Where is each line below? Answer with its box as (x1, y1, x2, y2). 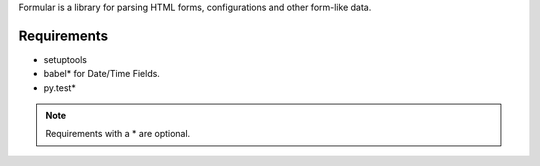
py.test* (43, 81, 77, 94)
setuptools (43, 53, 87, 65)
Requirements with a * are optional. (45, 128, 191, 140)
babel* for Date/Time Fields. (43, 68, 160, 80)
